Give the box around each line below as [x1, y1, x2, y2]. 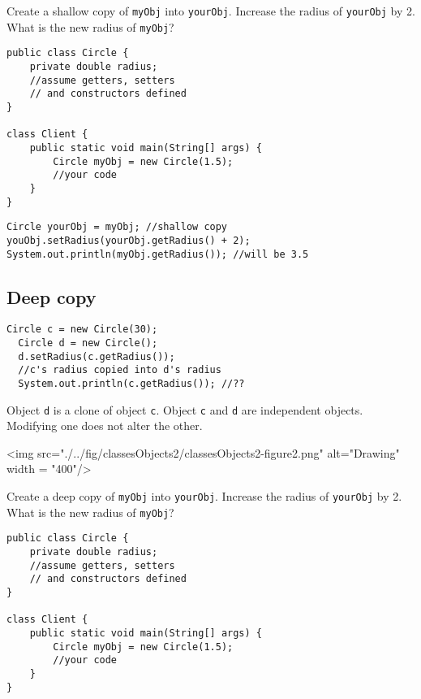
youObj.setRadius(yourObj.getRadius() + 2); [6, 234, 251, 246]
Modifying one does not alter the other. [6, 417, 203, 434]
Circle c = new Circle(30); [6, 323, 158, 336]
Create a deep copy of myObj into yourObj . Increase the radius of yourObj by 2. [6, 488, 402, 505]
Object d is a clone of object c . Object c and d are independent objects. [6, 401, 363, 418]
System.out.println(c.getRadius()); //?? [18, 377, 245, 389]
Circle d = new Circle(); [18, 337, 158, 349]
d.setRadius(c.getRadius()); [18, 350, 175, 363]
